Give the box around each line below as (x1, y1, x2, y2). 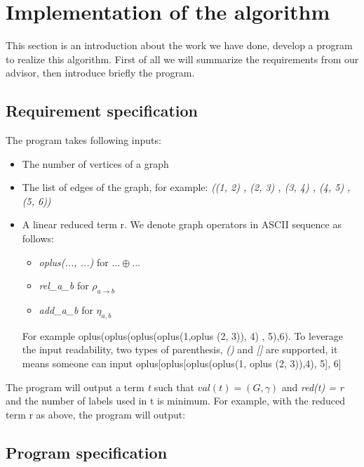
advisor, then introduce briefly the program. (6, 65, 195, 80)
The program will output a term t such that (6, 379, 194, 394)
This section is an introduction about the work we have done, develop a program (6, 38, 353, 53)
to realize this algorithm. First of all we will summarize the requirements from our (6, 51, 359, 66)
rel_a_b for (39, 278, 89, 293)
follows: (22, 231, 54, 246)
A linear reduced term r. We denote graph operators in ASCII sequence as (22, 217, 342, 232)
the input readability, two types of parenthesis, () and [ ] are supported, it (22, 342, 338, 357)
